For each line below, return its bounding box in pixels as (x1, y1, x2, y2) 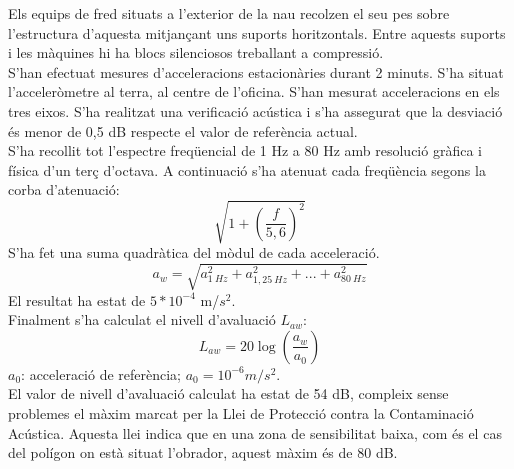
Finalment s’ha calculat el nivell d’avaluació (8, 309, 276, 330)
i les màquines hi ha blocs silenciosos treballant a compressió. (8, 42, 384, 63)
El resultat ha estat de (8, 289, 146, 310)
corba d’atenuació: (8, 179, 120, 200)
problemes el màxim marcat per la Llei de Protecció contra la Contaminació (8, 403, 474, 423)
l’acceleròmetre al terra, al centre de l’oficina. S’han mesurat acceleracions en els (8, 81, 500, 102)
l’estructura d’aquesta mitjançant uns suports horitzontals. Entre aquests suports (8, 22, 506, 43)
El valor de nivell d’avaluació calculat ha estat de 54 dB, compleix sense (8, 383, 449, 404)
